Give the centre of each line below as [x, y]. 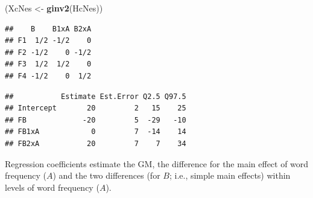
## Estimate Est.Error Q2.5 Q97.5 [96, 96]
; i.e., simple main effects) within [230, 175]
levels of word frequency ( [52, 187]
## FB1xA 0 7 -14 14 [96, 132]
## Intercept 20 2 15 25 [96, 108]
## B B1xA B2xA [48, 29]
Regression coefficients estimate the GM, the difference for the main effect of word [157, 163]
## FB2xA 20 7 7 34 [96, 143]
